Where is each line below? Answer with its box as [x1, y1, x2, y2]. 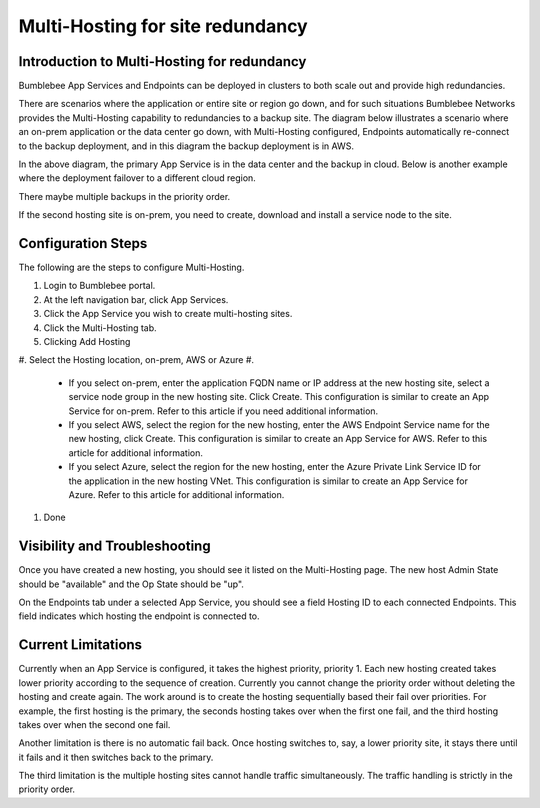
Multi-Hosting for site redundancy [18, 15, 309, 37]
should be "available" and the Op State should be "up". [18, 578, 245, 590]
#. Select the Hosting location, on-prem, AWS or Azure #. [18, 354, 255, 366]
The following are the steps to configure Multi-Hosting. [18, 261, 245, 274]
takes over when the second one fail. [18, 718, 171, 730]
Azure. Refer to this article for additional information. [68, 488, 285, 500]
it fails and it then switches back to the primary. [18, 751, 214, 763]
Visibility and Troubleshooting [18, 538, 211, 555]
